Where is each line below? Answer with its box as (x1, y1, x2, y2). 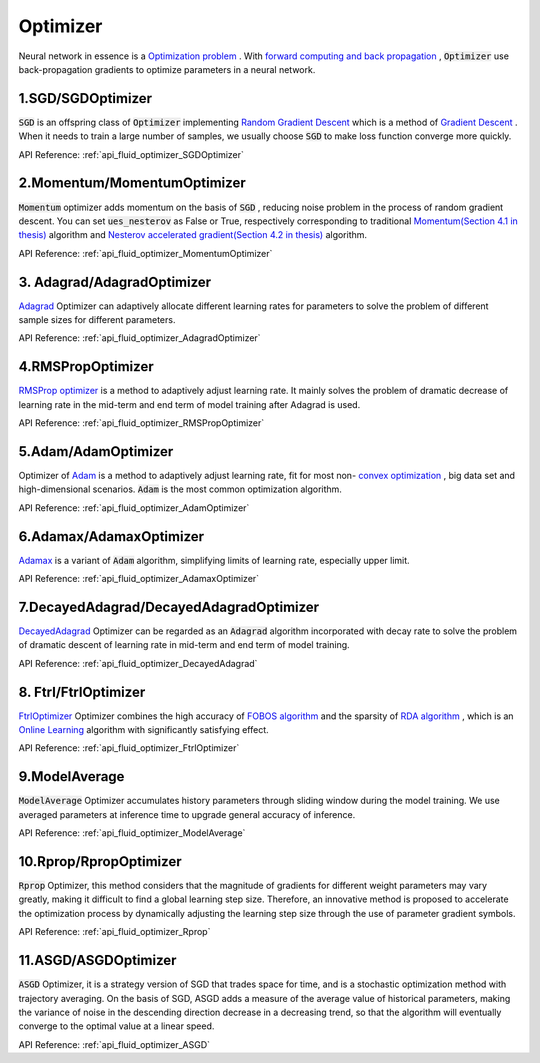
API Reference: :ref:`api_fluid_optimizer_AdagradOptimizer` (18, 332, 261, 344)
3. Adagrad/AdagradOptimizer (18, 273, 212, 290)
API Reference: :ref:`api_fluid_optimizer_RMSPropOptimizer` (18, 417, 265, 429)
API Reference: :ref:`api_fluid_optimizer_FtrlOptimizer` (18, 742, 240, 754)
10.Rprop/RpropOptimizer (18, 853, 182, 870)
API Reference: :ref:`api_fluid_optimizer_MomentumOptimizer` (18, 247, 273, 259)
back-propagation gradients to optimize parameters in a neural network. (18, 63, 316, 75)
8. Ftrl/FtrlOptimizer (18, 683, 146, 700)
